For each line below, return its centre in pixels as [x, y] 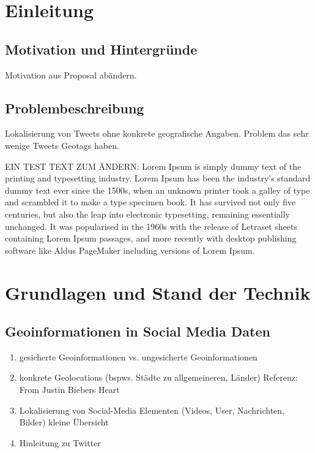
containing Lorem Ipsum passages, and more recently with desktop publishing [151, 238]
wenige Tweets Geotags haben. [62, 145]
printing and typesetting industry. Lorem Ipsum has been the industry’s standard [158, 178]
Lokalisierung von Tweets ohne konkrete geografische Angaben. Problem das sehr [157, 133]
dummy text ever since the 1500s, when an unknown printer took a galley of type [157, 190]
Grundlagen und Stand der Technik [158, 292]
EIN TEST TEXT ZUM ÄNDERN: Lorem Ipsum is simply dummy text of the [153, 166]
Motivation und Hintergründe [101, 49]
